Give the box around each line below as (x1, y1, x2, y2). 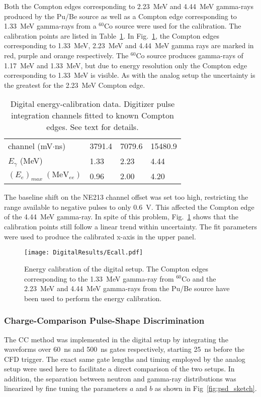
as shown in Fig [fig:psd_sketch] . (154, 383, 257, 393)
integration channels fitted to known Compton (11, 109, 174, 121)
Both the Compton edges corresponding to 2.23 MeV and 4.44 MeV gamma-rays (4, 1, 253, 11)
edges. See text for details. (46, 121, 139, 133)
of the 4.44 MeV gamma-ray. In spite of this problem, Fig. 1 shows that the (4, 211, 239, 222)
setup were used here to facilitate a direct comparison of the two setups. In (4, 363, 235, 374)
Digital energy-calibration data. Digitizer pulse (10, 98, 175, 110)
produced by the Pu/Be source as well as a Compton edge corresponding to (4, 11, 237, 21)
